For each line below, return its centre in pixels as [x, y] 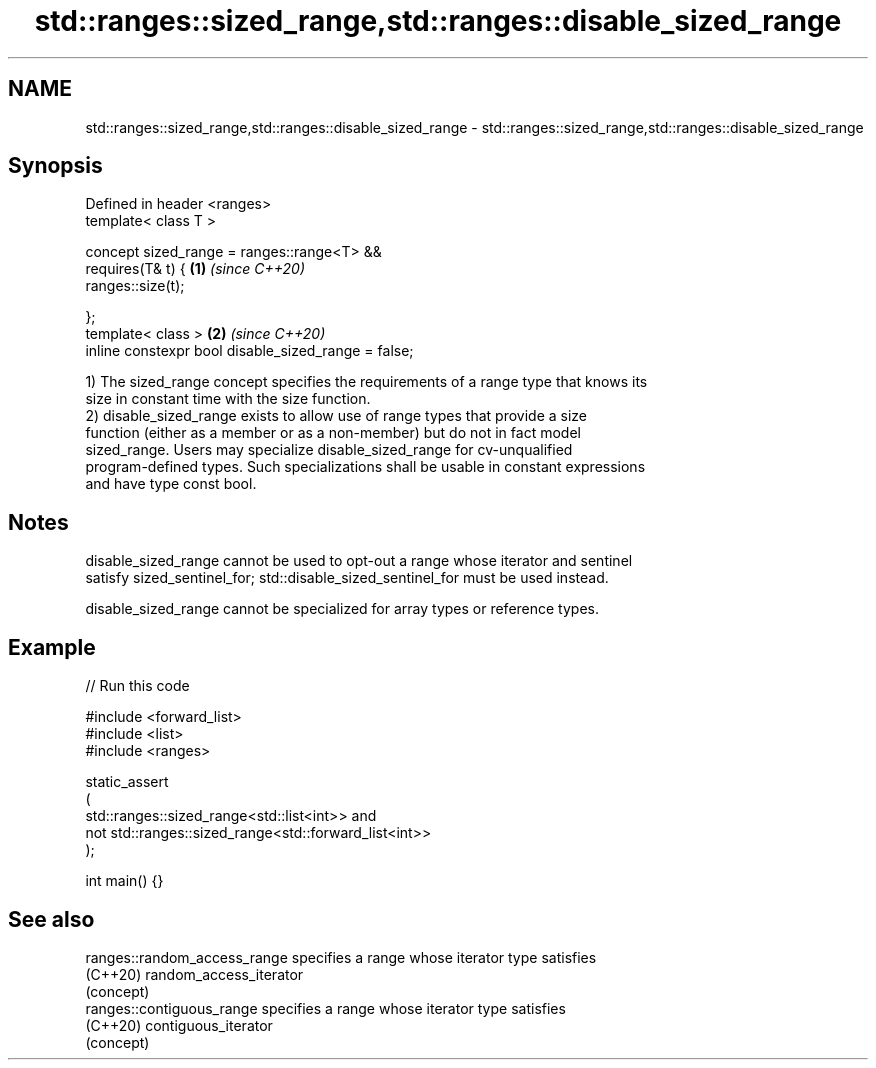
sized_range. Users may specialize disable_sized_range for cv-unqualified [329, 450]
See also [51, 919]
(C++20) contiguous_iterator [179, 1025]
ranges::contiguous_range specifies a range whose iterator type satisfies [325, 1008]
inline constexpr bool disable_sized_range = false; [249, 351]
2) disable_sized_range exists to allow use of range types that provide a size [336, 416]
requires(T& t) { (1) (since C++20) [195, 269]
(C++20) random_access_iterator [194, 974]
